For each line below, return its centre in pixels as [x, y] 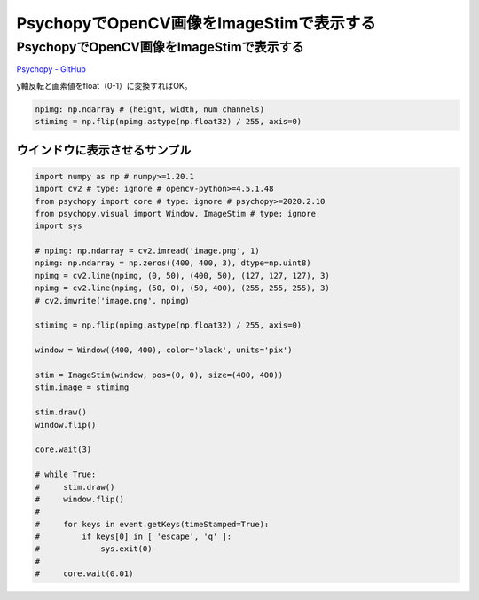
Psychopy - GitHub [51, 69]
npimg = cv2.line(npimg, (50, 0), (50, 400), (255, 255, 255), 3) [182, 288]
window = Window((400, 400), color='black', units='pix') [164, 350]
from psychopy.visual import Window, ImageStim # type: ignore [176, 213]
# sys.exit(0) [94, 549]
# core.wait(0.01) [84, 574]
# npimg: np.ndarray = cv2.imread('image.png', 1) [148, 251]
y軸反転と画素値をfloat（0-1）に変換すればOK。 [104, 85]
